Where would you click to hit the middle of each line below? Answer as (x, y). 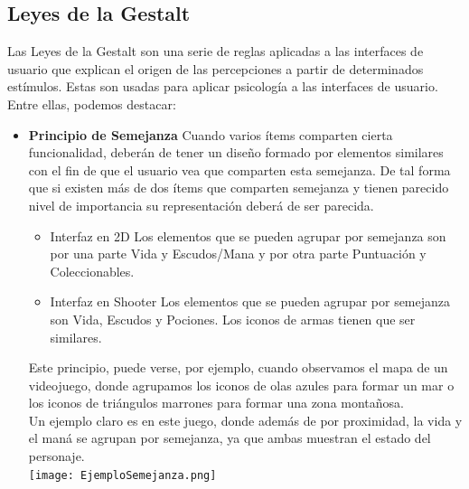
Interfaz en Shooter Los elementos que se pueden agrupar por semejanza (250, 301)
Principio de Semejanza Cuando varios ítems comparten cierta (211, 134)
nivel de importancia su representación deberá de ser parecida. (201, 205)
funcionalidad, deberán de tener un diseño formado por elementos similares (236, 152)
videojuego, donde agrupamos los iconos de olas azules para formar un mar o (241, 385)
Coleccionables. (92, 271)
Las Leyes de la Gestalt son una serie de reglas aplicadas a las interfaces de (216, 51)
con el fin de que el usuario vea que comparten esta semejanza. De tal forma (239, 169)
